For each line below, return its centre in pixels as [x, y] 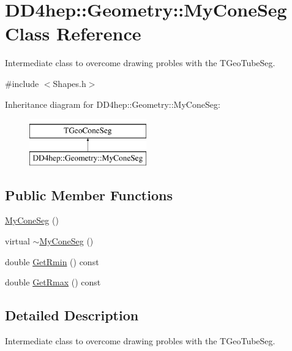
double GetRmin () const [52, 261]
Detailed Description [72, 315]
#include [22, 83]
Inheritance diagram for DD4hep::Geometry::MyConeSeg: [113, 104]
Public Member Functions [89, 194]
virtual [17, 241]
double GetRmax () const [53, 282]
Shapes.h [69, 83]
